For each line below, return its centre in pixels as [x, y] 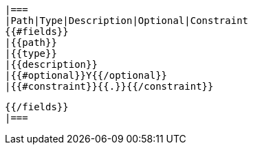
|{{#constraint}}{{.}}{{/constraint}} [109, 86]
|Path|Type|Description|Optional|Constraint [127, 21]
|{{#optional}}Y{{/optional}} [86, 75]
